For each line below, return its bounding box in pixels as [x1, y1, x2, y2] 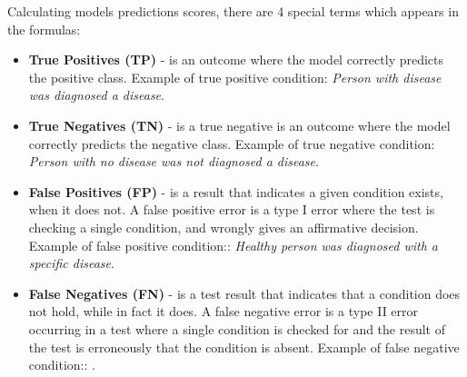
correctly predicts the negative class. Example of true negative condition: [28, 134, 435, 153]
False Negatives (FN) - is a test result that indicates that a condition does [28, 283, 461, 303]
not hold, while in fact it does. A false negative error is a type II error [28, 302, 419, 321]
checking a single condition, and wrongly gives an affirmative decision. [28, 217, 419, 236]
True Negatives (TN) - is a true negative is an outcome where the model [28, 115, 451, 134]
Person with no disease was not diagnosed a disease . [28, 152, 319, 171]
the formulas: [7, 19, 81, 38]
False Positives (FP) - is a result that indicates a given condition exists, [28, 182, 443, 201]
